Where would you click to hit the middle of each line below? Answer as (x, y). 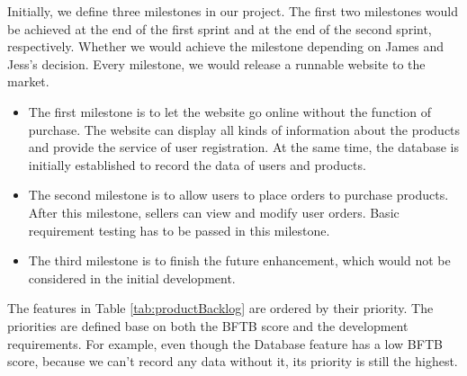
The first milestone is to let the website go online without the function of (229, 111)
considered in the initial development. (132, 278)
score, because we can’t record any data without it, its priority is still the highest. (233, 361)
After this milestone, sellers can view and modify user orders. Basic (214, 212)
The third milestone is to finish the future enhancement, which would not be (239, 260)
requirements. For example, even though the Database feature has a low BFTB (225, 343)
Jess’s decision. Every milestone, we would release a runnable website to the (216, 63)
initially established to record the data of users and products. (197, 164)
